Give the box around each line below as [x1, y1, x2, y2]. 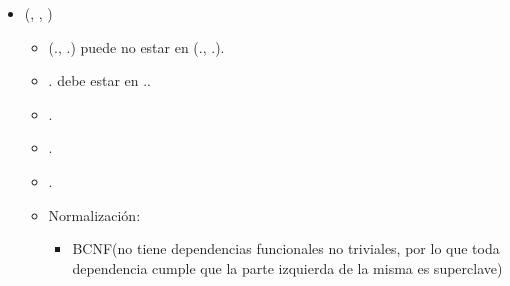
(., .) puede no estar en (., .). [48, 36, 225, 57]
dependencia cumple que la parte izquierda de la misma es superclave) [72, 257, 503, 278]
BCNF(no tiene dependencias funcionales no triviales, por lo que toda [72, 238, 500, 259]
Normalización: [48, 204, 141, 225]
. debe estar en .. [48, 70, 151, 91]
